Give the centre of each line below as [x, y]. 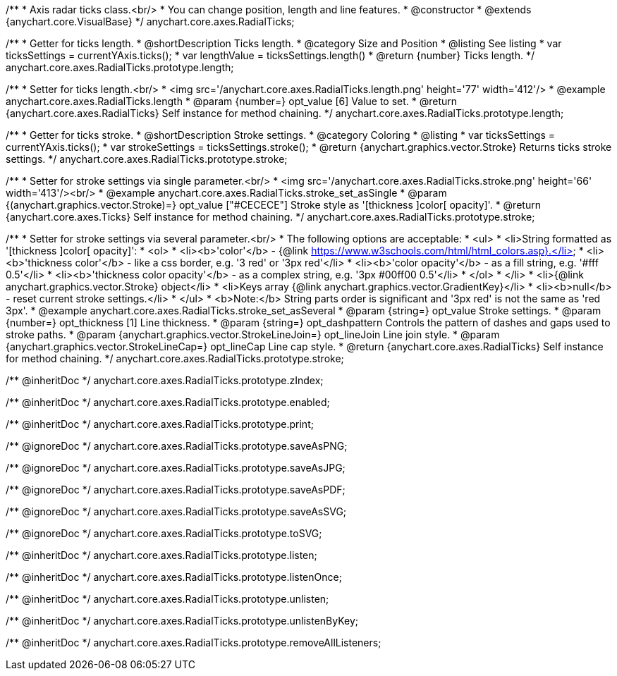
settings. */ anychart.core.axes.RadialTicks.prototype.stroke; [147, 159]
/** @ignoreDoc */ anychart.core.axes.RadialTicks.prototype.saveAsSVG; [176, 511]
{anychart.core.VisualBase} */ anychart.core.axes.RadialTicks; [150, 21]
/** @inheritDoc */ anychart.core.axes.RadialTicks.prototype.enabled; [168, 402]
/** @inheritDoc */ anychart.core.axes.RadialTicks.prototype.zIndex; [165, 380]
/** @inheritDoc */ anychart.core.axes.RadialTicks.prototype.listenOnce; [174, 577]
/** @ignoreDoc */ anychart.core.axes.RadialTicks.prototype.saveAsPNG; [177, 446]
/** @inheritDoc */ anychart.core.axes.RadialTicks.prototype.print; [160, 424]
